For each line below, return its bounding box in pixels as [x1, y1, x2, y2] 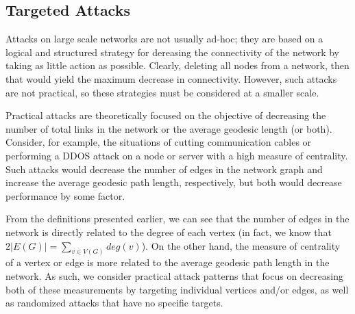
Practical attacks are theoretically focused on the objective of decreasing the [5, 108, 326, 122]
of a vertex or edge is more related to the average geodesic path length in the [5, 255, 330, 270]
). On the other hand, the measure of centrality [141, 238, 341, 252]
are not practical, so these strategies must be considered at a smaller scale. [5, 85, 319, 99]
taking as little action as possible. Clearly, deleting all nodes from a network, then [5, 58, 350, 73]
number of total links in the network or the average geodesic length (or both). [5, 121, 332, 135]
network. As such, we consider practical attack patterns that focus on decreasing [5, 268, 343, 283]
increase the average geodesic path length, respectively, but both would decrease [5, 175, 342, 189]
